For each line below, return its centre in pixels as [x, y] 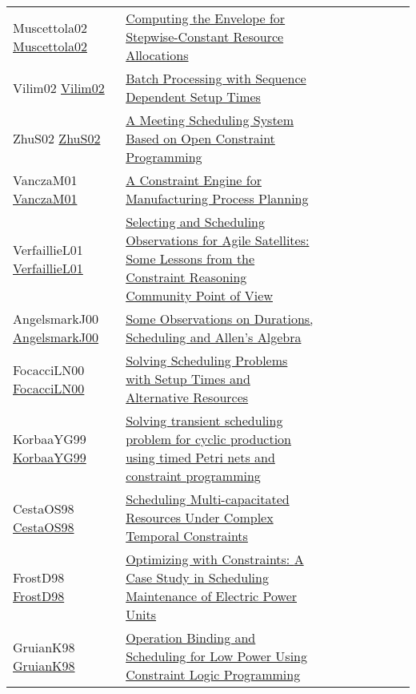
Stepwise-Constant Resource [205, 36]
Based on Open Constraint [200, 138]
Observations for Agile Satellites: [218, 240]
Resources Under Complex [200, 517]
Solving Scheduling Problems [207, 360]
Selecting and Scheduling [195, 222]
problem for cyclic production [209, 439]
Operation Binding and [191, 638]
